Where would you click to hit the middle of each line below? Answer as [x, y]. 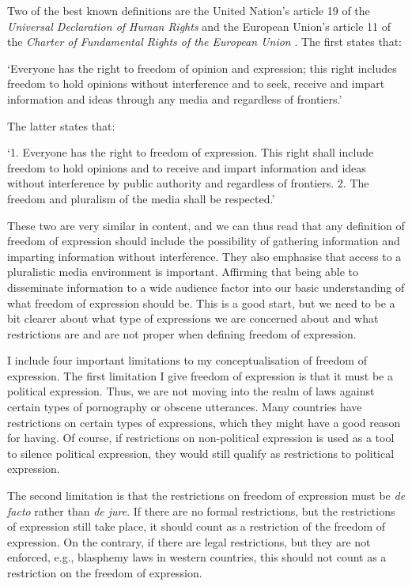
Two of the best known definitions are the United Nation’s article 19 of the [189, 10]
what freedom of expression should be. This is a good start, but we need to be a [201, 302]
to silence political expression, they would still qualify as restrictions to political [201, 453]
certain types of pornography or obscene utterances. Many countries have [185, 407]
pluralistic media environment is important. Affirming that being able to [183, 272]
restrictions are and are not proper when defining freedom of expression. [182, 333]
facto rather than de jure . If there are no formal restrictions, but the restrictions [201, 510]
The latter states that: [61, 125]
